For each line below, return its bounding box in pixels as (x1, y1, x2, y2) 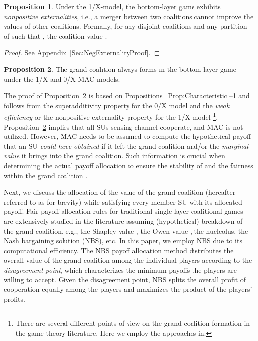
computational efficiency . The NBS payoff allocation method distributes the (4, 245, 234, 255)
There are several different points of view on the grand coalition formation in (15, 318, 250, 328)
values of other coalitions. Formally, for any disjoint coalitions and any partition (4, 21, 247, 31)
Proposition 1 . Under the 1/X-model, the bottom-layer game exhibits (4, 1, 221, 11)
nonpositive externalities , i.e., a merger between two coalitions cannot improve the (4, 11, 254, 21)
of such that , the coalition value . (4, 30, 107, 41)
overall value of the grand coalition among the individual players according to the (4, 255, 252, 265)
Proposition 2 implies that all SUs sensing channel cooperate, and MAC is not (4, 121, 243, 132)
